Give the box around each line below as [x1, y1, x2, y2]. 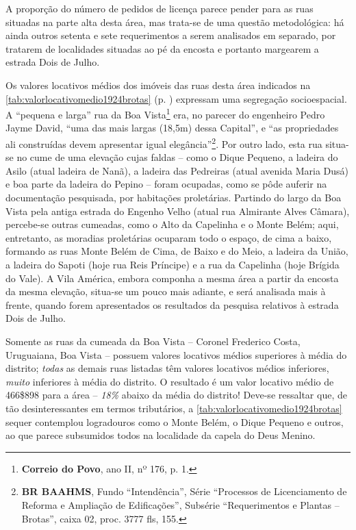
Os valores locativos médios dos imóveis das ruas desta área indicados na [5, 77, 311, 92]
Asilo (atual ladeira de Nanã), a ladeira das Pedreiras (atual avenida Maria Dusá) [5, 163, 349, 177]
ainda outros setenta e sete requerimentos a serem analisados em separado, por [5, 28, 336, 42]
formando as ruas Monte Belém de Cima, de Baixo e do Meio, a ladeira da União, [5, 244, 348, 258]
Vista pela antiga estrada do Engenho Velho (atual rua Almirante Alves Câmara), [5, 203, 350, 218]
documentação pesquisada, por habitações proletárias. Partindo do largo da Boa [5, 190, 342, 205]
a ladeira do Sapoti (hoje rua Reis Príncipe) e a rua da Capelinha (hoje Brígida [5, 257, 340, 271]
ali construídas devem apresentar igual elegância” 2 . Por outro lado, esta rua [5, 135, 322, 151]
